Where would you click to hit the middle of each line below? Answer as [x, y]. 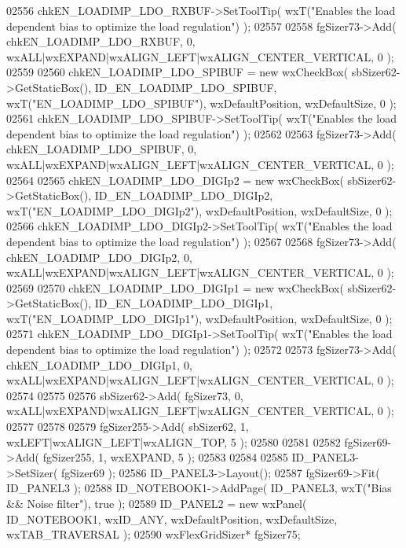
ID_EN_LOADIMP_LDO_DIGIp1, [184, 303]
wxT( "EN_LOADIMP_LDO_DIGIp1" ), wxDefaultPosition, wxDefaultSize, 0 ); [199, 318]
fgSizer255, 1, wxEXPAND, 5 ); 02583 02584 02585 [165, 457]
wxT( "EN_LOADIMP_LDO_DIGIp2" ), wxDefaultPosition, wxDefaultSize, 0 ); [199, 210]
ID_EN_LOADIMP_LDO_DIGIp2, [184, 195]
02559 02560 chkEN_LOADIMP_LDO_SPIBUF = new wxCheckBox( [177, 72]
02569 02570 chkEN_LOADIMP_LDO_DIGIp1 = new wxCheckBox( [175, 287]
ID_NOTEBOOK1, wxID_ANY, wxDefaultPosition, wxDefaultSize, [172, 519]
